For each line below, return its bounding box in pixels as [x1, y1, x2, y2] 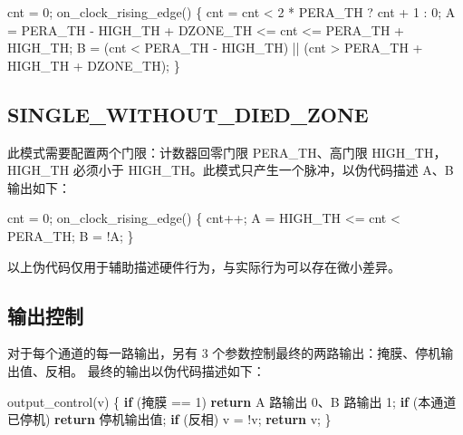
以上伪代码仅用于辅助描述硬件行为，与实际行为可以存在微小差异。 [7, 256, 400, 275]
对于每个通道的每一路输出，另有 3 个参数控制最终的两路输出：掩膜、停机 [7, 343, 441, 362]
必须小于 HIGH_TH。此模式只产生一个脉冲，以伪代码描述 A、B [72, 160, 454, 179]
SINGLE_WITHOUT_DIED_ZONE [7, 100, 369, 128]
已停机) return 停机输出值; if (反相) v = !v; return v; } [7, 410, 332, 429]
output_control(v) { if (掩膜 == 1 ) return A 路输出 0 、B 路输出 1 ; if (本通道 [7, 391, 457, 411]
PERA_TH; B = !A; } [7, 226, 134, 245]
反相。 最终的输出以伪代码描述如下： [44, 361, 265, 380]
